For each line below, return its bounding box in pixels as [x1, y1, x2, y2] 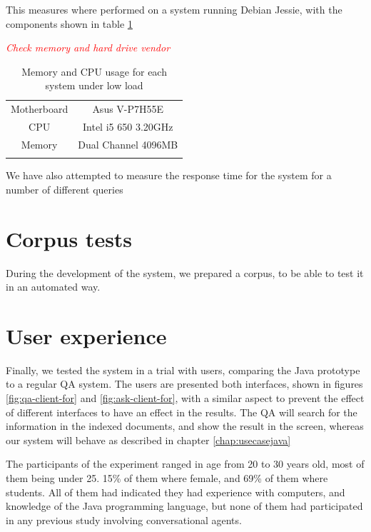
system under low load [45, 78, 143, 93]
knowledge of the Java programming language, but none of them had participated [6, 498, 363, 513]
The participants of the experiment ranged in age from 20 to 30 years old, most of [6, 456, 365, 471]
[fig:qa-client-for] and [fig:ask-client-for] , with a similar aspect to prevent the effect [6, 391, 365, 406]
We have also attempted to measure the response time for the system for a [6, 168, 332, 183]
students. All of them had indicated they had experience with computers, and [6, 484, 345, 499]
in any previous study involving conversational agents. [6, 512, 242, 527]
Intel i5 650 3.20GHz [83, 119, 173, 134]
